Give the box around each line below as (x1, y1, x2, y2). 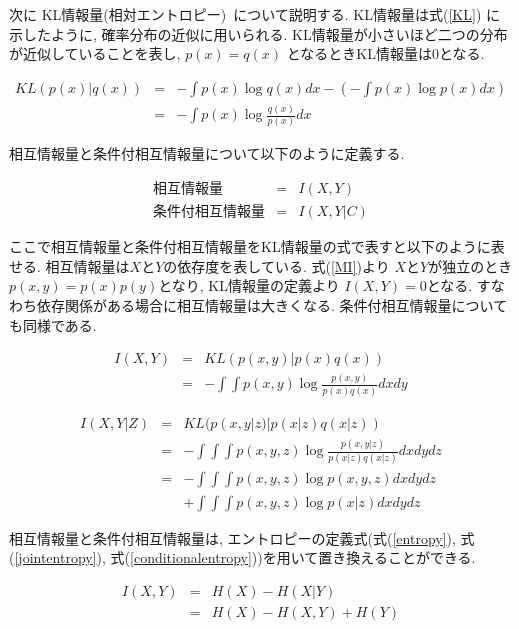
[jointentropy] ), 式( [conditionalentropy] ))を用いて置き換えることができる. (14, 547, 476, 568)
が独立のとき (428, 255, 513, 276)
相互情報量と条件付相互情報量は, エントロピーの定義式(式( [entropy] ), (9, 527, 456, 548)
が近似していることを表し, (9, 43, 181, 64)
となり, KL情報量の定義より (158, 275, 340, 296)
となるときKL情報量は (286, 43, 432, 64)
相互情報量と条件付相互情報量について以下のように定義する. (9, 143, 405, 164)
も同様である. (9, 314, 97, 335)
